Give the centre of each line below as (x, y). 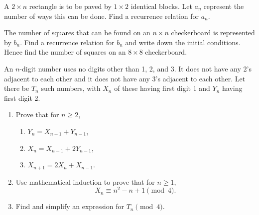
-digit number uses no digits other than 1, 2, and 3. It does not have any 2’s (135, 68)
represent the (224, 6)
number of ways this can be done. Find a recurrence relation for (102, 16)
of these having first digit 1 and (162, 88)
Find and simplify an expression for (70, 206)
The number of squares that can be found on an (77, 33)
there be (17, 88)
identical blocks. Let (161, 6)
